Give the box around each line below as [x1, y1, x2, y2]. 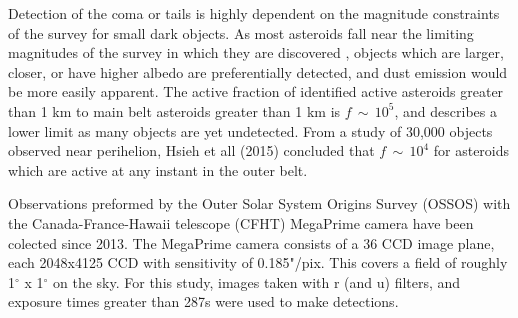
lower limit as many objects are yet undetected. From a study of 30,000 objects [8, 120, 493, 141]
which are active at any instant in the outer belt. [8, 159, 308, 180]
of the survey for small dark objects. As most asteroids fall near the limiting [8, 22, 474, 43]
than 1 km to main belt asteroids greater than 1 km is [8, 100, 341, 121]
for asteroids [433, 140, 510, 161]
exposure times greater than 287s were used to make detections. [8, 291, 399, 312]
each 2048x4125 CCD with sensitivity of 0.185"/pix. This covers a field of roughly [8, 252, 508, 273]
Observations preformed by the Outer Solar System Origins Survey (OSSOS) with [8, 193, 511, 214]
